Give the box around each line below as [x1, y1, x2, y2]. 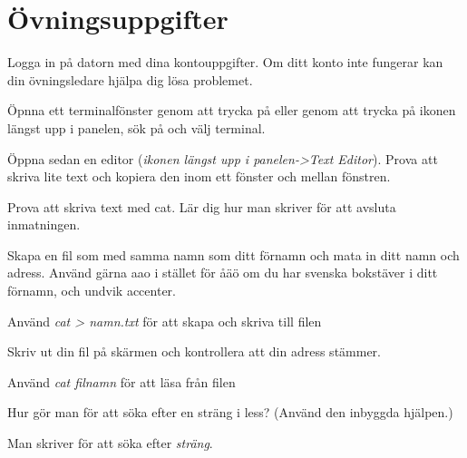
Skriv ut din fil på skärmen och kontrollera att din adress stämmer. [7, 342, 382, 361]
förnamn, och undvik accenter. [7, 281, 176, 300]
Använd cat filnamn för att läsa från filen [7, 372, 236, 391]
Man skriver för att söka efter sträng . [7, 434, 213, 453]
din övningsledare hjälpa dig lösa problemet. [7, 70, 253, 89]
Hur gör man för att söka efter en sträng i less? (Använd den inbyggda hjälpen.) [7, 403, 453, 422]
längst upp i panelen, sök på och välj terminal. [7, 118, 266, 137]
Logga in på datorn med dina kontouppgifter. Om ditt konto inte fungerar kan [7, 53, 443, 72]
